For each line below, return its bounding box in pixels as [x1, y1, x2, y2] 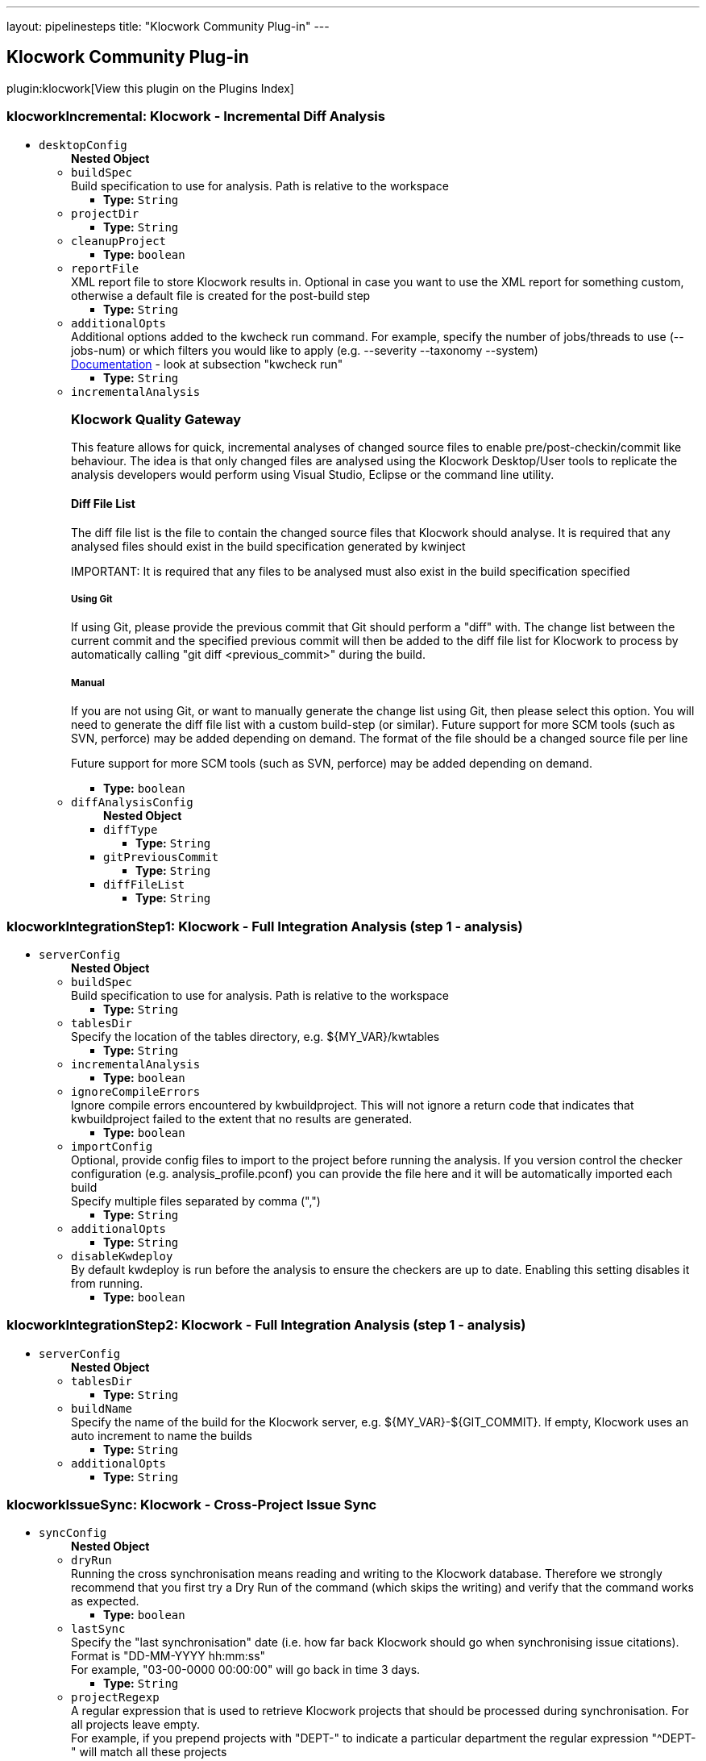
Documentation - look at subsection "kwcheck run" [71, 356, 343, 371]
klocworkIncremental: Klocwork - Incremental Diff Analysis [6, 108, 385, 125]
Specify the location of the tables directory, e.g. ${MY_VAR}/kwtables [71, 1029, 440, 1043]
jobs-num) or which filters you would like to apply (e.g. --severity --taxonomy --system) [71, 343, 538, 357]
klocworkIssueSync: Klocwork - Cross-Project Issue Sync [6, 1497, 377, 1513]
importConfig [71, 1139, 153, 1153]
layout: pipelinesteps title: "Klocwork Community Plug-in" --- [6, 19, 330, 33]
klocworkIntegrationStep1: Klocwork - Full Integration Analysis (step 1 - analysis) [6, 918, 523, 935]
